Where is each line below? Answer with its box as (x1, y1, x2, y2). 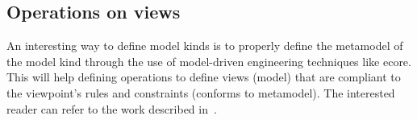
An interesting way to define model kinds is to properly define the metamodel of (6, 37, 403, 54)
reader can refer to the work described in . (6, 100, 217, 117)
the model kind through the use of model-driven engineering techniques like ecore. (6, 52, 411, 69)
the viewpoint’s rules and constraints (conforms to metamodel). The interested (6, 84, 395, 101)
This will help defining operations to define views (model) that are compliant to (6, 68, 401, 85)
